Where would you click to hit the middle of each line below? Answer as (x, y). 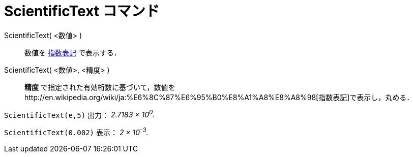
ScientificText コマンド (82, 11)
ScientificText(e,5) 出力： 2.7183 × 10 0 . (80, 114)
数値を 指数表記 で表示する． (73, 52)
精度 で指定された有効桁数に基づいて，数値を (100, 87)
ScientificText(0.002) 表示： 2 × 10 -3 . (76, 132)
